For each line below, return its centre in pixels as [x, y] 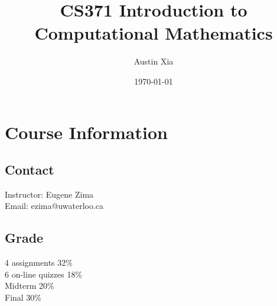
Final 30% [23, 297]
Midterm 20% [30, 286]
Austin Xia [154, 61]
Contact [30, 170]
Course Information [86, 132]
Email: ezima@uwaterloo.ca [54, 206]
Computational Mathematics [154, 33]
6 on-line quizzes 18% [44, 274]
